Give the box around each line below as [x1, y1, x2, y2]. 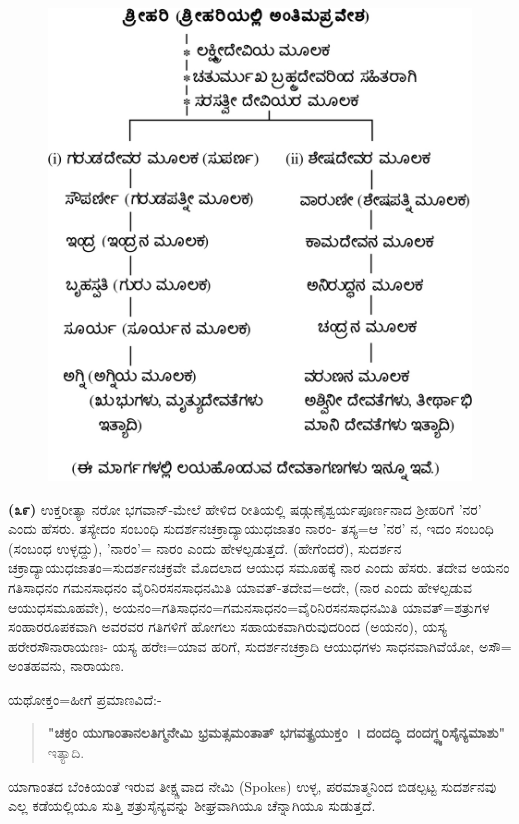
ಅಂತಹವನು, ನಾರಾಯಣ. [8, 655, 125, 676]
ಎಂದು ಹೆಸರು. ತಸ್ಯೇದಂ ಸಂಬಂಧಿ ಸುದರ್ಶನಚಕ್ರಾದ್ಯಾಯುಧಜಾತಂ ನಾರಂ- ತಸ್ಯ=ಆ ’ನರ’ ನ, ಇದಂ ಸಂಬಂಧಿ [8, 518, 494, 539]
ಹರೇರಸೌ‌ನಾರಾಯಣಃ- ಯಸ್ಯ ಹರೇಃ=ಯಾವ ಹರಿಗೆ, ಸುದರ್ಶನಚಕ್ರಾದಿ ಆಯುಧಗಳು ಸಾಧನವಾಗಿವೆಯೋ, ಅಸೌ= [8, 635, 512, 656]
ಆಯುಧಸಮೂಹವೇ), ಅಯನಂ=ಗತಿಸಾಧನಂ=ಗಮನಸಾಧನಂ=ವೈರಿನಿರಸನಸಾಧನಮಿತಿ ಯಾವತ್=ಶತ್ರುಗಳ [8, 596, 490, 617]
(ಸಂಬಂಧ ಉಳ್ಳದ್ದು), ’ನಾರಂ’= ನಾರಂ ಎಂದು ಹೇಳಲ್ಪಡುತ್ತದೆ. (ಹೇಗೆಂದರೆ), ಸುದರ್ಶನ [8, 537, 402, 558]
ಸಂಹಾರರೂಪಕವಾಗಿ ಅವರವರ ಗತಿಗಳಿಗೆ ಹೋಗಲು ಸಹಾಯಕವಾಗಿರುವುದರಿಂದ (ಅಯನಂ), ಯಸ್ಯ [8, 616, 447, 637]
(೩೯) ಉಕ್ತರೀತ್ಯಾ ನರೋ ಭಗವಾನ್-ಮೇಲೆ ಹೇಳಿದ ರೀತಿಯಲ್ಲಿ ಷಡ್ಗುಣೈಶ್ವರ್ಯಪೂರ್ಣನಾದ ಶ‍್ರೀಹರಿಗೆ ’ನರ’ [8, 498, 482, 519]
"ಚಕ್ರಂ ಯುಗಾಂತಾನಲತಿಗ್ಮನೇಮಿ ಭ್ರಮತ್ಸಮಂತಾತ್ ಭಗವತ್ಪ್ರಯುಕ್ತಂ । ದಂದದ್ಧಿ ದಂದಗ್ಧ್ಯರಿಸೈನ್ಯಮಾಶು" [47, 722, 506, 743]
